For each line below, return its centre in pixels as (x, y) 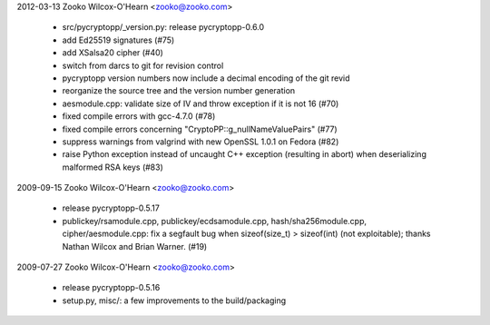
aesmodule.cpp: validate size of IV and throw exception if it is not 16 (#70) (201, 103)
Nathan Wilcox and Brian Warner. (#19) (135, 246)
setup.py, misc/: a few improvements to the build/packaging (174, 300)
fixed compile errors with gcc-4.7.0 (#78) (139, 116)
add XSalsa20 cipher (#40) (113, 53)
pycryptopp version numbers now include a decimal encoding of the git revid (206, 78)
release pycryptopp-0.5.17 (111, 208)
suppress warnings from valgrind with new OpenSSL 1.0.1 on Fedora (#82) (201, 142)
